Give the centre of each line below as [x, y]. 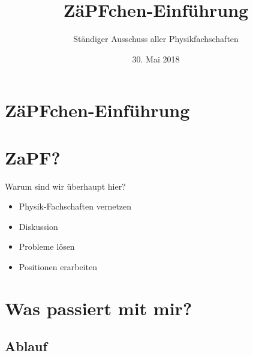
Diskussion [38, 226]
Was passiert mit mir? [99, 308]
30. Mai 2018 [156, 59]
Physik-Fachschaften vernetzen [75, 206]
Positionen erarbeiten [58, 267]
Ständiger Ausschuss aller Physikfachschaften [156, 39]
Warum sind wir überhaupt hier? [65, 186]
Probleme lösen [47, 246]
